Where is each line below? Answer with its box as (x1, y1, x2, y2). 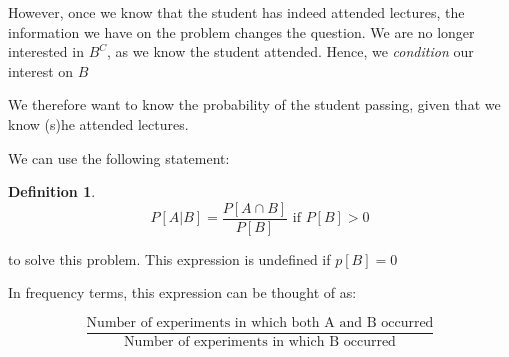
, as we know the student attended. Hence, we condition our (107, 41, 474, 62)
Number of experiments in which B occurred (124, 335, 396, 350)
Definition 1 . (8, 181, 96, 202)
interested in (8, 41, 84, 62)
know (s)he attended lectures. (8, 113, 189, 134)
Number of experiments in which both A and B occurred (86, 316, 434, 330)
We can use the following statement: (8, 147, 230, 168)
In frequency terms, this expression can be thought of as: (8, 282, 357, 303)
